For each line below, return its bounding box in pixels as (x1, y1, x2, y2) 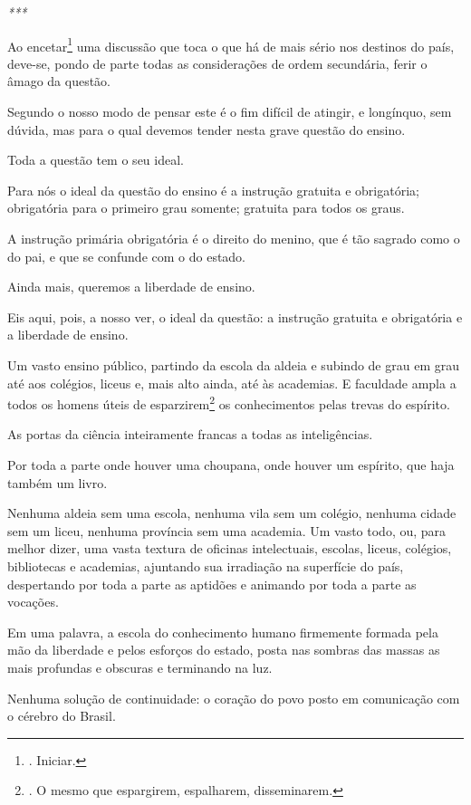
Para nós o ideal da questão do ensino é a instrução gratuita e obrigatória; (7, 180, 419, 199)
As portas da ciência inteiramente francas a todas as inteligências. (7, 425, 373, 444)
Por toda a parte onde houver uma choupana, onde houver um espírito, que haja (7, 455, 455, 474)
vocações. (7, 592, 59, 611)
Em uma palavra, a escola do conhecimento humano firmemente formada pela (7, 622, 438, 641)
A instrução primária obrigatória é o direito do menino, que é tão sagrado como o (7, 229, 460, 247)
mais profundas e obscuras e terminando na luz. (7, 657, 273, 676)
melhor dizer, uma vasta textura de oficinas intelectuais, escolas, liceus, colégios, (7, 539, 452, 558)
